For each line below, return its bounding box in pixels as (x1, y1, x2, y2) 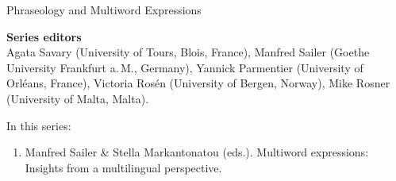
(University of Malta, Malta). (6, 90, 149, 106)
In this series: (6, 117, 71, 133)
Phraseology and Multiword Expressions (6, 2, 202, 17)
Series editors (6, 28, 82, 44)
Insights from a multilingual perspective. (25, 159, 222, 175)
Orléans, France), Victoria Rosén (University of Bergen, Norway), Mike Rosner (6, 75, 390, 91)
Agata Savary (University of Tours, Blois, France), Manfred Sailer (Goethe (6, 44, 370, 60)
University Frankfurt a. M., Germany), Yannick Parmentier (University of (6, 59, 363, 75)
